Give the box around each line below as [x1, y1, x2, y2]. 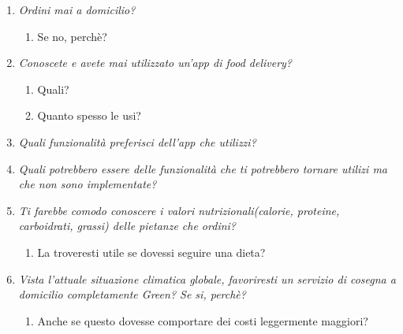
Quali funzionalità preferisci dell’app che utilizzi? [18, 133, 256, 150]
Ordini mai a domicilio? [18, 2, 136, 17]
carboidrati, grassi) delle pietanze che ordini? [18, 217, 236, 234]
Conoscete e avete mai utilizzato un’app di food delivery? [18, 54, 293, 71]
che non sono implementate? [18, 176, 157, 192]
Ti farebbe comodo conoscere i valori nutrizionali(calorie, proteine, [18, 202, 340, 218]
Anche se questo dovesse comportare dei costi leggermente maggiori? [37, 312, 368, 328]
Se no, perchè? [37, 28, 107, 44]
